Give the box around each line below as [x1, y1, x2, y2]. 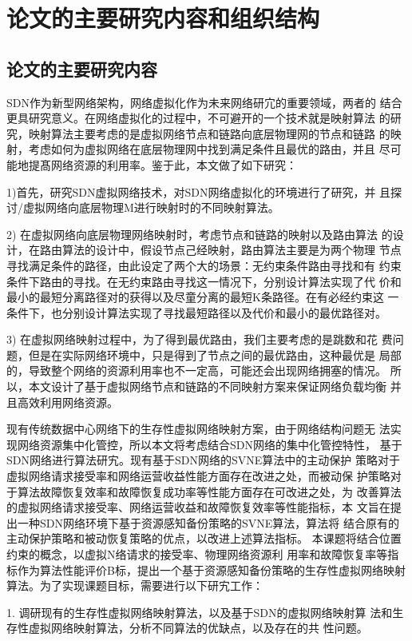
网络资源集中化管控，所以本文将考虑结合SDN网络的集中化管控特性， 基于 [17, 436, 402, 452]
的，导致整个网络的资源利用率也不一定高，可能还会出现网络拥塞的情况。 [6, 362, 386, 379]
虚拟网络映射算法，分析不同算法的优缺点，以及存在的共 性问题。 [28, 619, 368, 636]
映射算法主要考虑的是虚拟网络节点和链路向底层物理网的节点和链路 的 [28, 125, 390, 141]
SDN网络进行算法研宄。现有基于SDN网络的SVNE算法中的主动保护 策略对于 [6, 452, 400, 468]
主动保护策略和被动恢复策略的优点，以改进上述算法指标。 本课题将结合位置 [6, 530, 402, 547]
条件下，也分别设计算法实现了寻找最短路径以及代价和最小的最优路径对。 [6, 304, 386, 320]
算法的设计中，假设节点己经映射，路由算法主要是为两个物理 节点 [61, 241, 402, 258]
